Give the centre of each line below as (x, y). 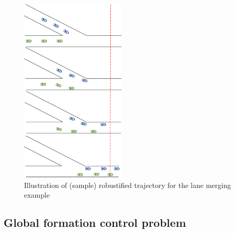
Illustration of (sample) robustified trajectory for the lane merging (127, 185)
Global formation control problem (95, 223)
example (37, 195)
